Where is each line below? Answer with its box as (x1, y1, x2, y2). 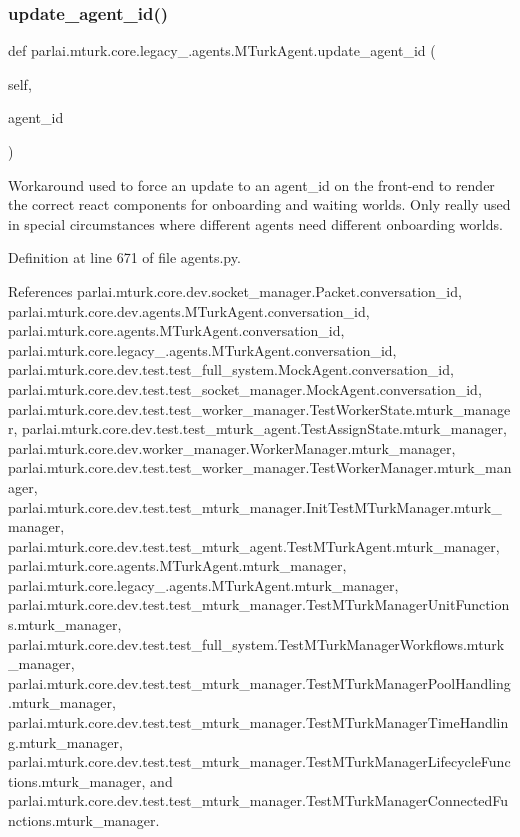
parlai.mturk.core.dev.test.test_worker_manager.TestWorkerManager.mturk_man (8, 457, 512, 478)
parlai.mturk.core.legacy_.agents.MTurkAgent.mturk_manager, (8, 574, 399, 595)
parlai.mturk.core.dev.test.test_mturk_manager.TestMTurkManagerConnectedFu (8, 790, 509, 811)
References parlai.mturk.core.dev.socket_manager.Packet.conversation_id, (8, 280, 462, 301)
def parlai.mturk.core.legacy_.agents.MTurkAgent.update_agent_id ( (8, 40, 436, 61)
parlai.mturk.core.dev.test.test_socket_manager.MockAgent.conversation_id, (8, 378, 482, 399)
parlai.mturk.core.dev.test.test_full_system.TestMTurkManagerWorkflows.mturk (8, 633, 505, 654)
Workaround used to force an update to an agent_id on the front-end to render (8, 174, 495, 195)
